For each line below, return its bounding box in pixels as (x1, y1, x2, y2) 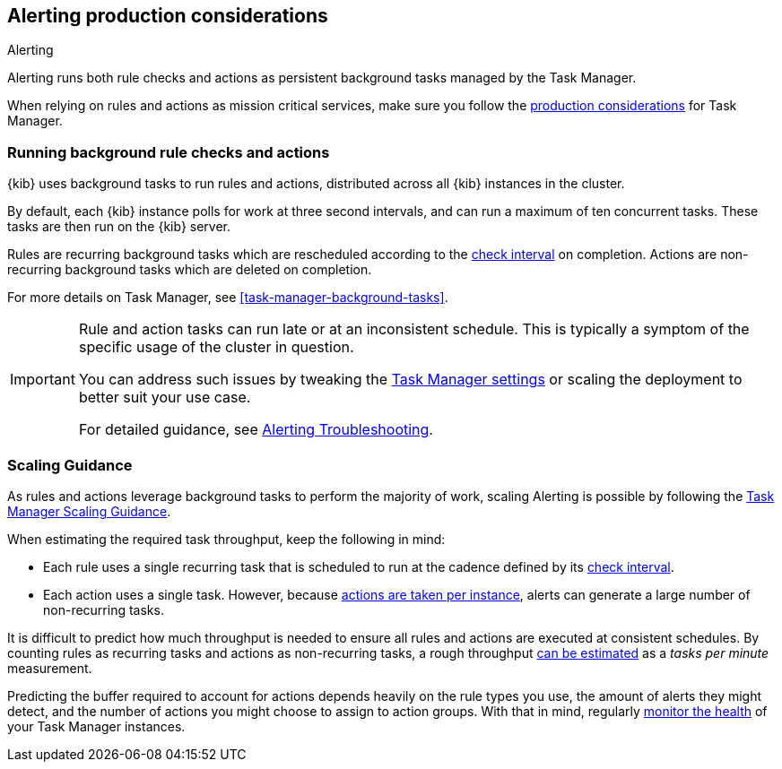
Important (10, 370, 75, 389)
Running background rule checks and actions (7, 143, 330, 161)
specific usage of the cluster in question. (78, 338, 354, 357)
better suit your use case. (78, 388, 251, 407)
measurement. (7, 660, 92, 676)
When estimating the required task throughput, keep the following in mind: (7, 531, 446, 547)
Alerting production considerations (7, 4, 328, 27)
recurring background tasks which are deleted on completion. (7, 262, 372, 278)
